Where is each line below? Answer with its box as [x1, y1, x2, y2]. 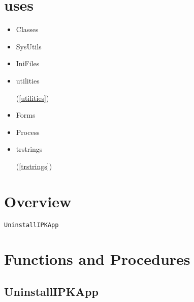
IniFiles [16, 58, 40, 69]
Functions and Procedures [4, 249, 190, 269]
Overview [4, 190, 72, 211]
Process [16, 126, 40, 137]
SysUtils [16, 41, 42, 51]
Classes [16, 24, 39, 35]
